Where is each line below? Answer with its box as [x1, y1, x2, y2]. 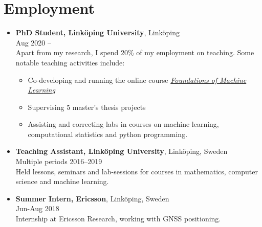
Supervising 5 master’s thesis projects [28, 101, 146, 112]
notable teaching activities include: [15, 57, 125, 67]
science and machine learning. [15, 176, 109, 187]
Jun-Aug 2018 [15, 203, 59, 214]
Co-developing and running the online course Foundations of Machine [28, 74, 247, 85]
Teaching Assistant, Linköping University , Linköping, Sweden [15, 146, 228, 156]
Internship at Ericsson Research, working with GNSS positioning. [15, 213, 221, 224]
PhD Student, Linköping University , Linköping [15, 27, 180, 38]
